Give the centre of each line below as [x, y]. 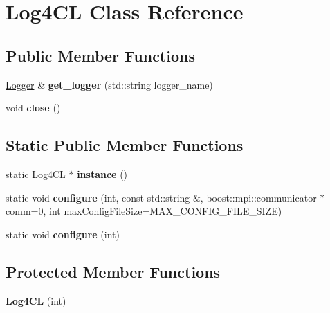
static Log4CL [36, 173]
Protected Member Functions [113, 271]
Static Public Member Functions [125, 145]
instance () [102, 173]
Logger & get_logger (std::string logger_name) [109, 84]
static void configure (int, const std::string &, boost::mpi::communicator [161, 197]
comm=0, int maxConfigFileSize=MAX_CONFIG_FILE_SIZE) [144, 211]
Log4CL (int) [36, 300]
